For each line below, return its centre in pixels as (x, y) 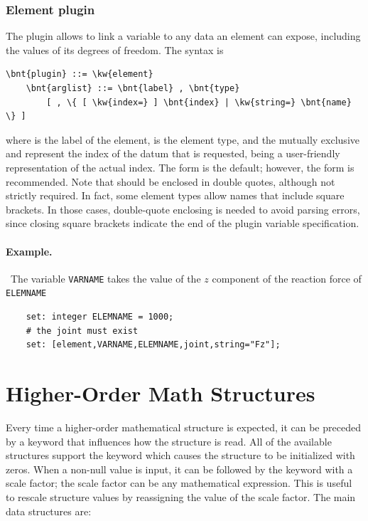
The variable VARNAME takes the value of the (105, 278)
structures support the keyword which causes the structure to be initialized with (180, 455)
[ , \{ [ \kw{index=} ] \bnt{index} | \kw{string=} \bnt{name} (199, 102)
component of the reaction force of (287, 278)
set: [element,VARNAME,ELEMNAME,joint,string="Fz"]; (153, 345)
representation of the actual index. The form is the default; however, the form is (180, 167)
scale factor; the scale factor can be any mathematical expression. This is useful (179, 483)
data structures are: (49, 511)
